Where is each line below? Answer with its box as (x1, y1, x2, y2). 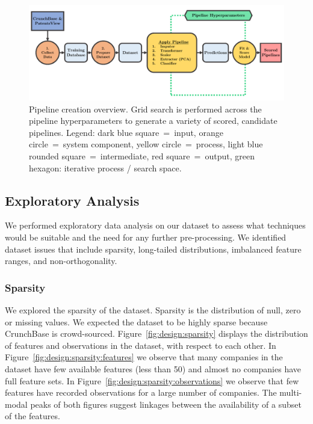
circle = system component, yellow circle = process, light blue (29, 138, 263, 150)
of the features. (5, 410, 60, 422)
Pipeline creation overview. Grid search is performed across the (29, 102, 262, 115)
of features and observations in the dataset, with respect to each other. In (5, 339, 276, 351)
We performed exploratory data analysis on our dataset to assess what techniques (5, 219, 306, 232)
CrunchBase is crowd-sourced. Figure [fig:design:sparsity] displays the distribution (5, 327, 308, 340)
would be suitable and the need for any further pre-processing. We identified (5, 230, 287, 243)
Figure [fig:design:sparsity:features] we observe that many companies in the (5, 351, 283, 363)
